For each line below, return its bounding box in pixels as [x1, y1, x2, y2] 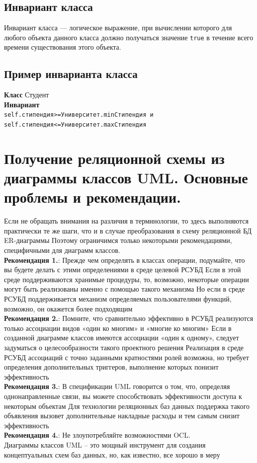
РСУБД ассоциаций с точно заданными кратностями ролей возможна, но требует [4, 352, 249, 362]
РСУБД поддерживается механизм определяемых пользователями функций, [4, 294, 232, 304]
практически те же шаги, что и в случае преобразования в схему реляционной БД [4, 225, 252, 235]
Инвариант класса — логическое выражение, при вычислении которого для [4, 22, 232, 33]
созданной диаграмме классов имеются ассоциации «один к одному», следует [4, 332, 239, 343]
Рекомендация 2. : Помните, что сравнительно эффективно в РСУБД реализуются [4, 313, 254, 323]
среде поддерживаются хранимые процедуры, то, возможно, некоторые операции [4, 274, 249, 284]
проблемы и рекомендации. [4, 187, 181, 207]
